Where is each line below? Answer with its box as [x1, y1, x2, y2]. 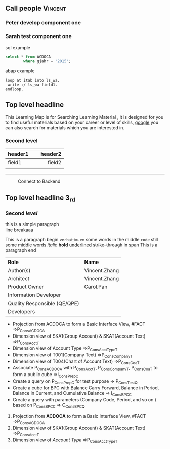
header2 [40, 151, 62, 158]
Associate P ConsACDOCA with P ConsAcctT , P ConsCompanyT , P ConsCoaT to [12, 365, 158, 372]
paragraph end [5, 247, 36, 253]
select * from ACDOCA [5, 54, 51, 59]
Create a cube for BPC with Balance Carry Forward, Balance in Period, [12, 385, 159, 391]
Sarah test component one [5, 33, 72, 40]
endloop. [5, 87, 24, 92]
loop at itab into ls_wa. [5, 78, 60, 83]
